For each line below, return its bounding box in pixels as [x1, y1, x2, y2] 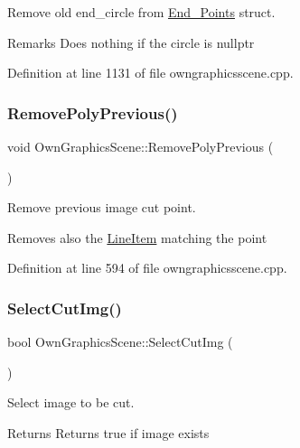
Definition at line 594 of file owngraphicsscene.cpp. [7, 258, 287, 277]
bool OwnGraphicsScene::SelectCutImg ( [7, 332, 233, 351]
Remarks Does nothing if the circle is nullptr [7, 33, 255, 51]
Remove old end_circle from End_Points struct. [7, 3, 276, 21]
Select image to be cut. [7, 393, 135, 412]
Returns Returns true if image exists [7, 423, 210, 442]
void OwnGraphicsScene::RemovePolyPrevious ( [7, 137, 274, 155]
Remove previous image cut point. [7, 198, 196, 217]
